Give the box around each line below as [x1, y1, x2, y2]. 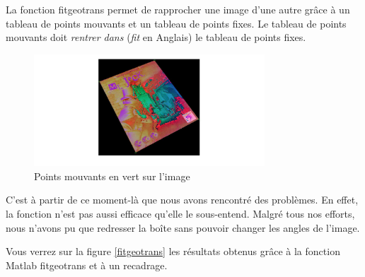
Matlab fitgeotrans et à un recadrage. [6, 257, 168, 272]
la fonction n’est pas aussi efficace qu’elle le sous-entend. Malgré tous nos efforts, [6, 206, 355, 220]
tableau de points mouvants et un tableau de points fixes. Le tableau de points [6, 16, 347, 30]
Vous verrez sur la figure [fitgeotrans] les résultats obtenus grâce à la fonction [6, 244, 340, 259]
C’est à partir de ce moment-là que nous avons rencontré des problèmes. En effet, [6, 192, 359, 207]
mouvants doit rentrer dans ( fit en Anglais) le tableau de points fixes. [6, 30, 306, 45]
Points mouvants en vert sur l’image [34, 168, 190, 183]
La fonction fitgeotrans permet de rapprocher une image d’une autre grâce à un [6, 2, 350, 16]
